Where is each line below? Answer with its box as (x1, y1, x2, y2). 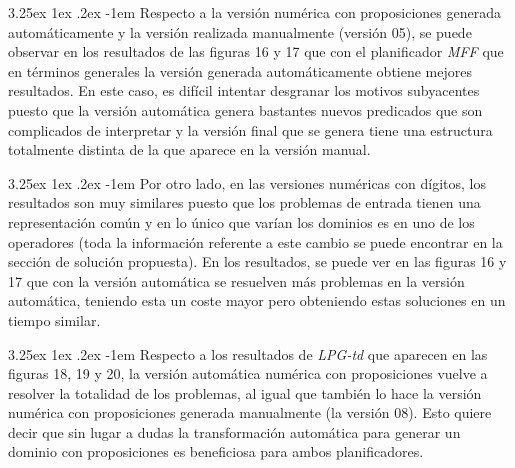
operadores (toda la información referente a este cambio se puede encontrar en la (8, 231, 503, 252)
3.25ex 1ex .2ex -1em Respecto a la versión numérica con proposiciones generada (8, 2, 501, 22)
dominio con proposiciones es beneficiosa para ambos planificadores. (8, 441, 424, 462)
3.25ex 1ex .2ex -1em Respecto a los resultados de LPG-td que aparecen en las (8, 343, 488, 364)
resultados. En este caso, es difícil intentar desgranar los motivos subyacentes (8, 80, 480, 101)
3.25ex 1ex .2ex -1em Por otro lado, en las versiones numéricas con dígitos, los (8, 172, 486, 193)
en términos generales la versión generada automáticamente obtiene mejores (8, 60, 473, 81)
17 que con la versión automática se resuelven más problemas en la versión (8, 270, 465, 291)
